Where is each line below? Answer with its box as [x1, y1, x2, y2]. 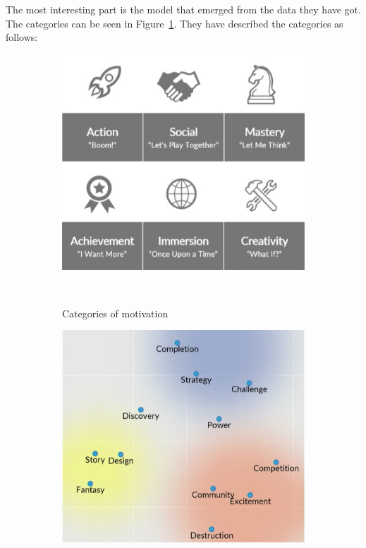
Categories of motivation [62, 305, 169, 320]
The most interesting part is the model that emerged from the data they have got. [6, 2, 361, 16]
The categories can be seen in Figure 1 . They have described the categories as [6, 16, 343, 30]
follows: [6, 30, 38, 44]
